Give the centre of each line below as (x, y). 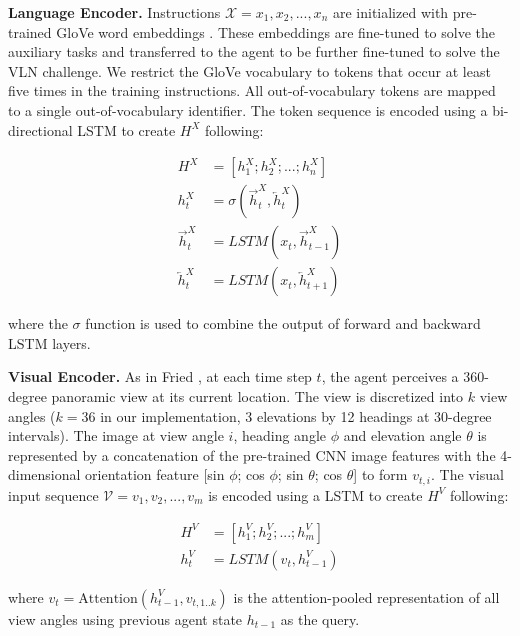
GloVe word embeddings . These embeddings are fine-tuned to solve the (276, 31)
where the (38, 323)
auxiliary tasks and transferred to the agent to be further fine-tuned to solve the (254, 51)
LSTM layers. (49, 342)
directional (40, 129)
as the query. (320, 618)
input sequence (53, 494)
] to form (380, 474)
